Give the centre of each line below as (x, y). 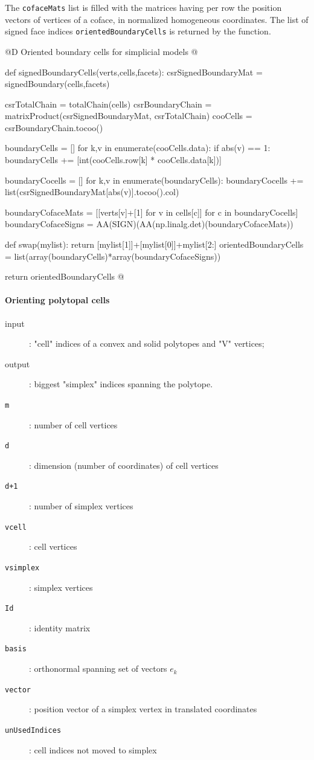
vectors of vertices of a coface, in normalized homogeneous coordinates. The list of (157, 19)
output (18, 363)
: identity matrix (60, 627)
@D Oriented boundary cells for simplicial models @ (101, 51)
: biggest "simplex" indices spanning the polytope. (121, 384)
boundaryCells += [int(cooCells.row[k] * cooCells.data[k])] (113, 160)
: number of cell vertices (73, 424)
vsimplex (22, 568)
